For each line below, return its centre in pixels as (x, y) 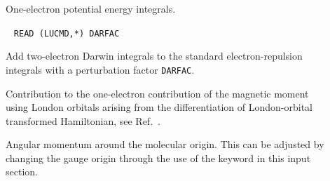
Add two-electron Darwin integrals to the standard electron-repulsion (154, 56)
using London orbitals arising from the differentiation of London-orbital (159, 107)
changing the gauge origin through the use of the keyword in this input (158, 157)
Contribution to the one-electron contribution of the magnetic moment (157, 93)
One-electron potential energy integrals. (91, 8)
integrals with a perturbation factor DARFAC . (100, 69)
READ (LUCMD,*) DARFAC (67, 33)
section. (22, 172)
